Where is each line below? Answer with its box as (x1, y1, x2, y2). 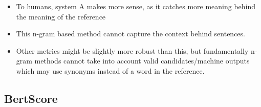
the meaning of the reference (16, 11, 106, 22)
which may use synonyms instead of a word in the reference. (16, 65, 205, 76)
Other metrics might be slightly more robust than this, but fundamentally (16, 45, 249, 56)
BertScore (4, 90, 58, 106)
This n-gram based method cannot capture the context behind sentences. (16, 28, 245, 39)
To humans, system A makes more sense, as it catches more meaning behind (16, 1, 256, 11)
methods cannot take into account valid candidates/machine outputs (34, 55, 250, 66)
